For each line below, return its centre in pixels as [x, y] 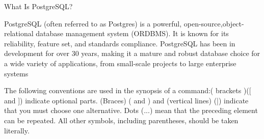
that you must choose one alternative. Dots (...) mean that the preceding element [131, 110]
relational [19, 33]
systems [16, 73]
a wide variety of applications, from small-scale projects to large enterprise [120, 63]
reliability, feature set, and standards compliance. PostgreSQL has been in [120, 43]
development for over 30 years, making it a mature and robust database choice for [132, 53]
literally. [17, 130]
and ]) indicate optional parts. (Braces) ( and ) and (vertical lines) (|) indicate [126, 100]
